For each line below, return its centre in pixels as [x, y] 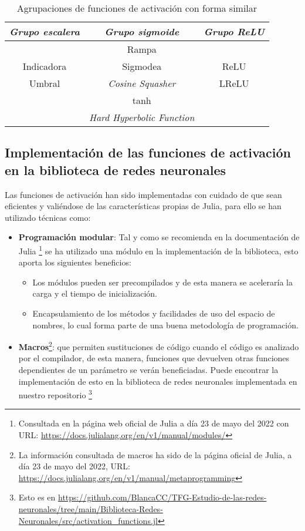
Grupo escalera [45, 31]
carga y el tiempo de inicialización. [95, 293]
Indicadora [45, 66]
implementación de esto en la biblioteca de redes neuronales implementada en [158, 381]
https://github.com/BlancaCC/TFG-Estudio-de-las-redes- [162, 497]
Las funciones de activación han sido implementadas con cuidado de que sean [143, 194]
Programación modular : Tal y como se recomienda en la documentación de [159, 237]
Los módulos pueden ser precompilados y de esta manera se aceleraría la [162, 282]
